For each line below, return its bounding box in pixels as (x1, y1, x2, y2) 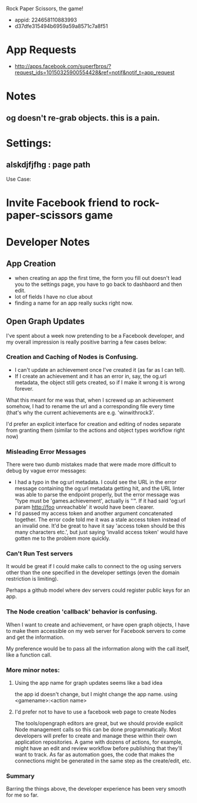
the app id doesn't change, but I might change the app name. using (14, 691, 178, 698)
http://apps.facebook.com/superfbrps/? (14, 62, 112, 69)
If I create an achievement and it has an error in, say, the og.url (14, 372, 166, 379)
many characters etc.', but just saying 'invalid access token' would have (14, 529, 188, 536)
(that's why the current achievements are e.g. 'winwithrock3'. (6, 409, 155, 416)
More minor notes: (6, 666, 60, 674)
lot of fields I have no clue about (14, 293, 93, 300)
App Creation (6, 259, 56, 269)
